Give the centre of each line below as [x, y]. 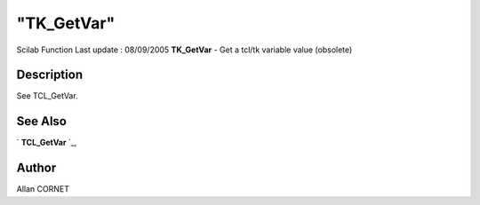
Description [50, 75]
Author [36, 168]
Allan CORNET [43, 189]
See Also [41, 121]
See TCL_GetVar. [48, 96]
